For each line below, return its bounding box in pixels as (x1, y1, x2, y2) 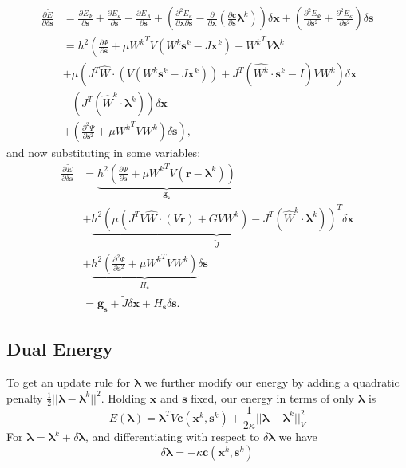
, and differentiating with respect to (85, 428, 260, 445)
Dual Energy (6, 336, 113, 361)
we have (278, 428, 317, 445)
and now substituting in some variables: (6, 144, 201, 161)
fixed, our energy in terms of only (191, 389, 354, 406)
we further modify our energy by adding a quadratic (144, 373, 400, 390)
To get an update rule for (6, 373, 131, 390)
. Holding (101, 389, 147, 406)
